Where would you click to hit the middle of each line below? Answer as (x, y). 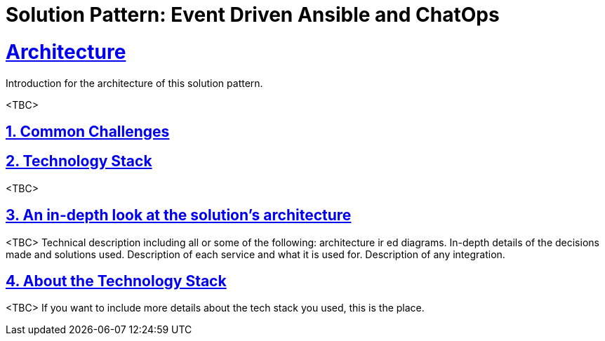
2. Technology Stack (79, 161)
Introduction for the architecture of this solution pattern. (134, 83)
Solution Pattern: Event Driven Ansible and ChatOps (253, 15)
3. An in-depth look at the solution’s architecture (179, 215)
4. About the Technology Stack (116, 281)
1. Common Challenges (88, 131)
